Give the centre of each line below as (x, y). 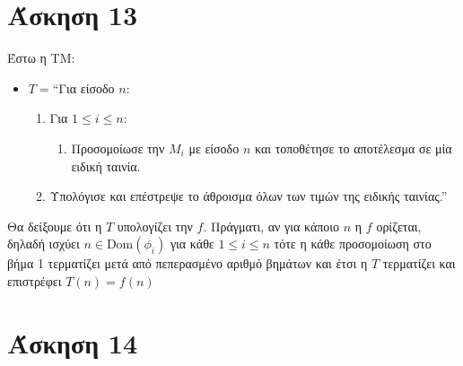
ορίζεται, (399, 226)
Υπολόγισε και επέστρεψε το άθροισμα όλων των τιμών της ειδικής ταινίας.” (249, 196)
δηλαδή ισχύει (44, 244)
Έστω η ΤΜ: (41, 58)
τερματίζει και (419, 263)
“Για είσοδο (83, 87)
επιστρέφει (35, 280)
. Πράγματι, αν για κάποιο (271, 226)
